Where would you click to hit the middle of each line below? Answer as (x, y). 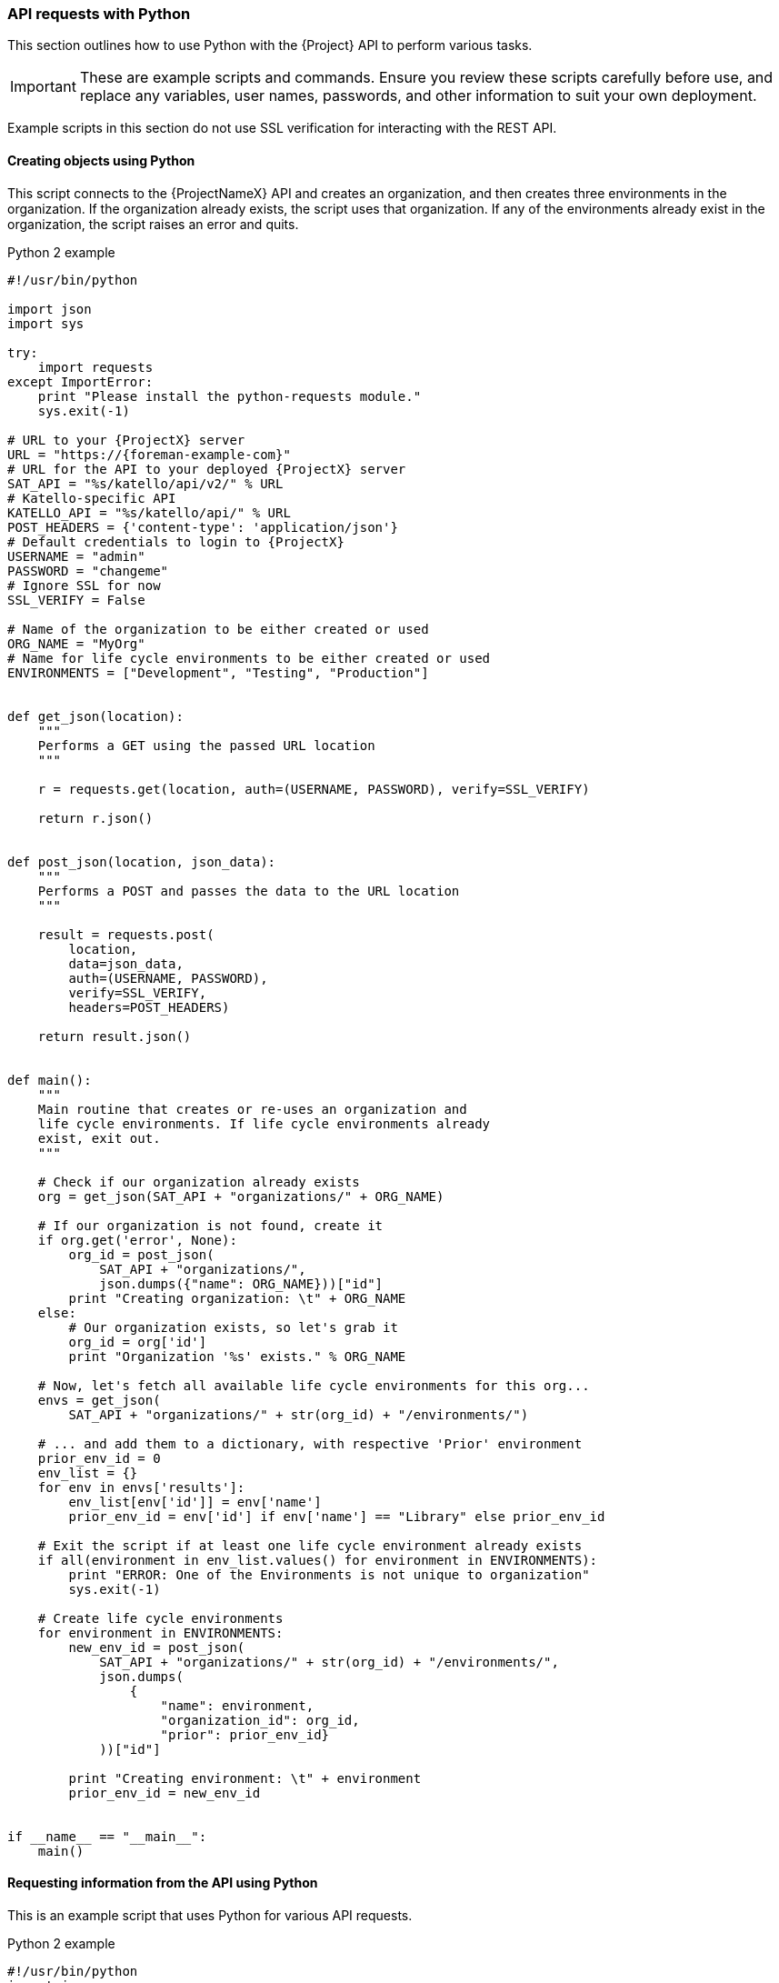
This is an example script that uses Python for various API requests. (210, 1915)
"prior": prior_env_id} (245, 1734)
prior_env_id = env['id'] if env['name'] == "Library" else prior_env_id (337, 1516)
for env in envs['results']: (141, 1487)
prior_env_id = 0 (99, 1458)
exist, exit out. (99, 1138)
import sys (46, 323)
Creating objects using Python (101, 160)
